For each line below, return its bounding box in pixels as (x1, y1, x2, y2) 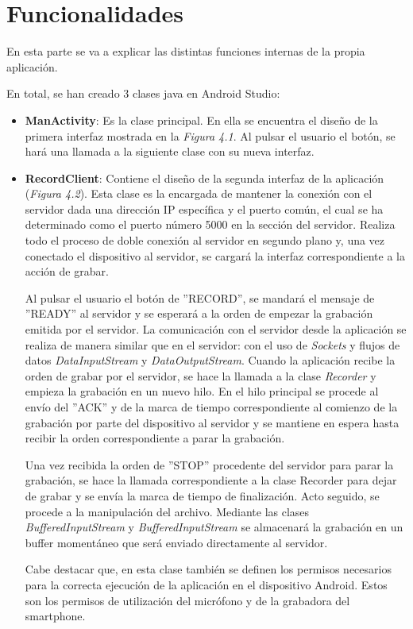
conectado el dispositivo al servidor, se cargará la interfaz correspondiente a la (25, 247, 405, 264)
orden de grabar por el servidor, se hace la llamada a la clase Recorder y (25, 367, 376, 384)
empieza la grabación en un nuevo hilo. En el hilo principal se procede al (25, 383, 379, 399)
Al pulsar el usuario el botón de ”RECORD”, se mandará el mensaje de (25, 289, 375, 306)
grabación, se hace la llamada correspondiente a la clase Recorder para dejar (25, 472, 397, 488)
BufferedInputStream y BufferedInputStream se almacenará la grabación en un (25, 519, 403, 535)
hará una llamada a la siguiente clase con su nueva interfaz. (25, 143, 315, 160)
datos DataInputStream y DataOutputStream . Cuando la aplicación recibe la (25, 352, 396, 369)
